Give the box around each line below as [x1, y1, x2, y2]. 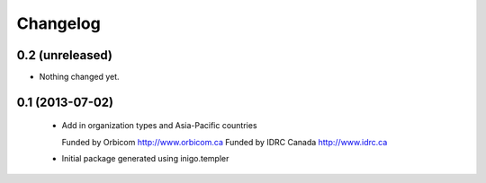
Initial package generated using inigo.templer [61, 153, 229, 164]
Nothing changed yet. [39, 72, 121, 83]
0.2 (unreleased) [16, 48, 112, 63]
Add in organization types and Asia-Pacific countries [61, 120, 257, 131]
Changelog [16, 13, 101, 33]
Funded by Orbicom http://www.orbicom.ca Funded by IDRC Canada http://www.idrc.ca [61, 136, 388, 147]
